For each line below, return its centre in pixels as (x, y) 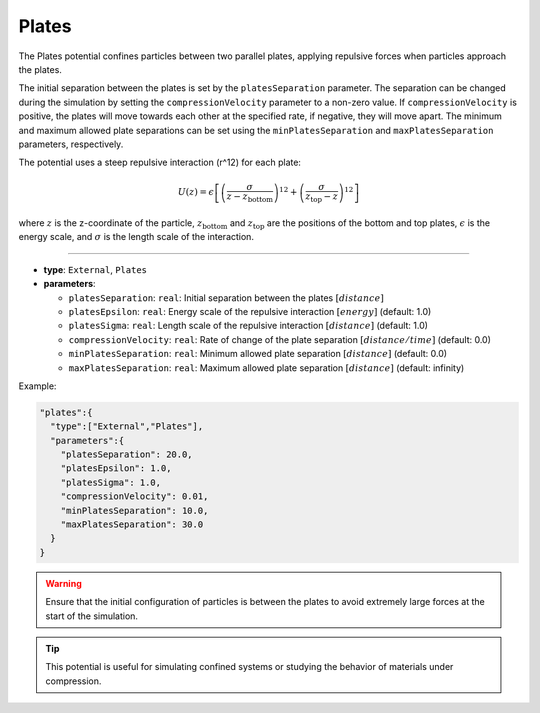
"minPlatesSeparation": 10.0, (134, 510)
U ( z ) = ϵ (196, 192)
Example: (37, 386)
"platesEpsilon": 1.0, (116, 468)
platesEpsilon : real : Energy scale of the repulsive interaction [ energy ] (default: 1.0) (250, 311)
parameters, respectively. (71, 144)
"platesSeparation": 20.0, (127, 454)
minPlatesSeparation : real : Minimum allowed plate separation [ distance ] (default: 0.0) (258, 354)
